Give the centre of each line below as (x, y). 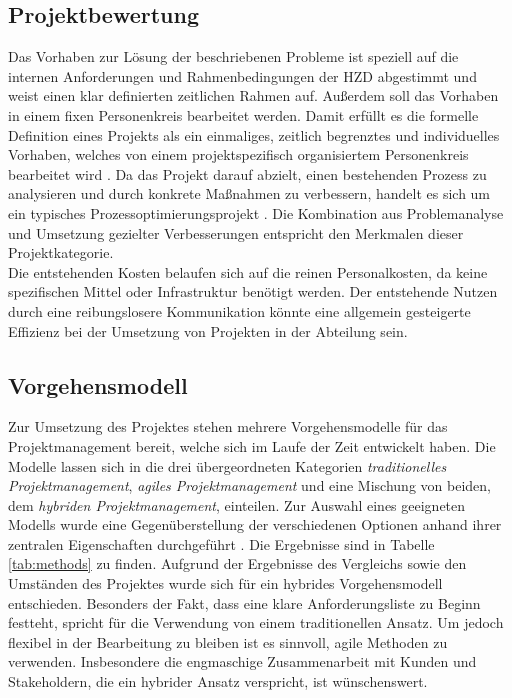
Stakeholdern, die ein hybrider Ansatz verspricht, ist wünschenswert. (218, 681)
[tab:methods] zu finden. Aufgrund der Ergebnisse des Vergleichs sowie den (237, 563)
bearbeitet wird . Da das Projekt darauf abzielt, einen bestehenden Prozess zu (247, 173)
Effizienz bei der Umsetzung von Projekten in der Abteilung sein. (208, 330)
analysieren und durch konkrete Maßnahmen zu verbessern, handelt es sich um (249, 193)
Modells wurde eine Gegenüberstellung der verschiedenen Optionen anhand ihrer (255, 524)
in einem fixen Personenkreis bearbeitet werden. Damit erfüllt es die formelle (243, 114)
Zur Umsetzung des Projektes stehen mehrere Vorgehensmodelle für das (228, 426)
